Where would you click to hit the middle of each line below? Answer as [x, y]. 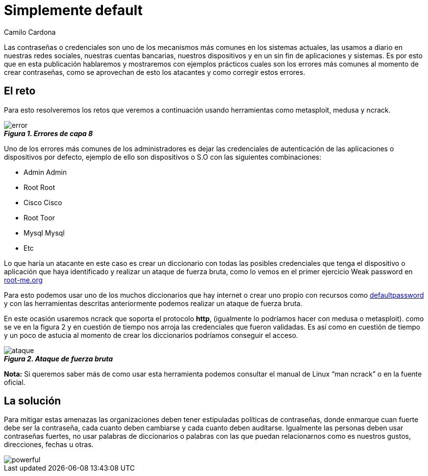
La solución [33, 401]
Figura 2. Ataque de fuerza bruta [59, 358]
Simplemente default [73, 10]
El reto [20, 91]
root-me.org [24, 280]
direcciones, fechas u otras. [49, 445]
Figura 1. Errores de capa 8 [48, 133]
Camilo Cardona [30, 32]
